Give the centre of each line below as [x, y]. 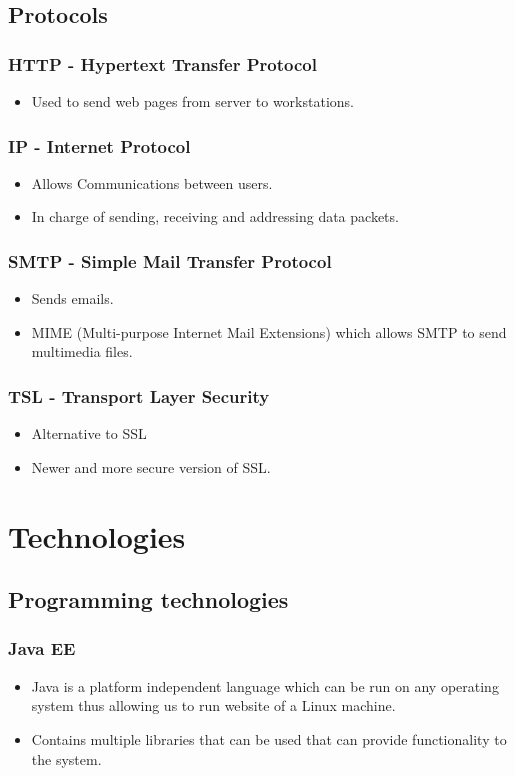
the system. [66, 758]
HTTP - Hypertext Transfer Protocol [162, 63]
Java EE [42, 648]
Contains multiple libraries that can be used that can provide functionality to [269, 738]
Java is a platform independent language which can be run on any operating [265, 685]
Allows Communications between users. [152, 182]
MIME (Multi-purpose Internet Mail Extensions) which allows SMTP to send [269, 331]
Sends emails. [72, 298]
